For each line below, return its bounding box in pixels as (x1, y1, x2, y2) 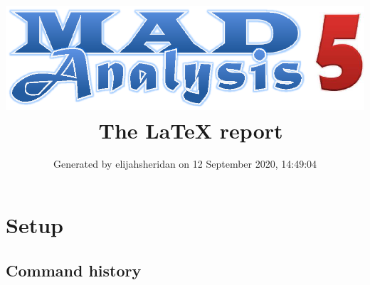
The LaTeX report (98, 115, 283, 144)
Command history (6, 259, 142, 281)
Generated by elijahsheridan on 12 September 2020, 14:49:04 (53, 156, 317, 171)
